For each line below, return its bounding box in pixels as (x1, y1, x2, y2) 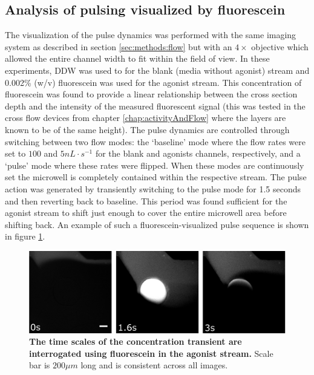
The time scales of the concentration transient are (29, 335, 242, 348)
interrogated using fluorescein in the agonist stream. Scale (29, 347, 273, 359)
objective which (251, 40, 309, 53)
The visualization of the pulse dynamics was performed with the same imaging (5, 28, 296, 41)
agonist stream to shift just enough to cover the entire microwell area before (5, 206, 287, 219)
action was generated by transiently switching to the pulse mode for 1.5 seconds (5, 182, 301, 195)
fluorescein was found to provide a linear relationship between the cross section (5, 88, 298, 100)
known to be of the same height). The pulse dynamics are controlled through (5, 123, 290, 135)
